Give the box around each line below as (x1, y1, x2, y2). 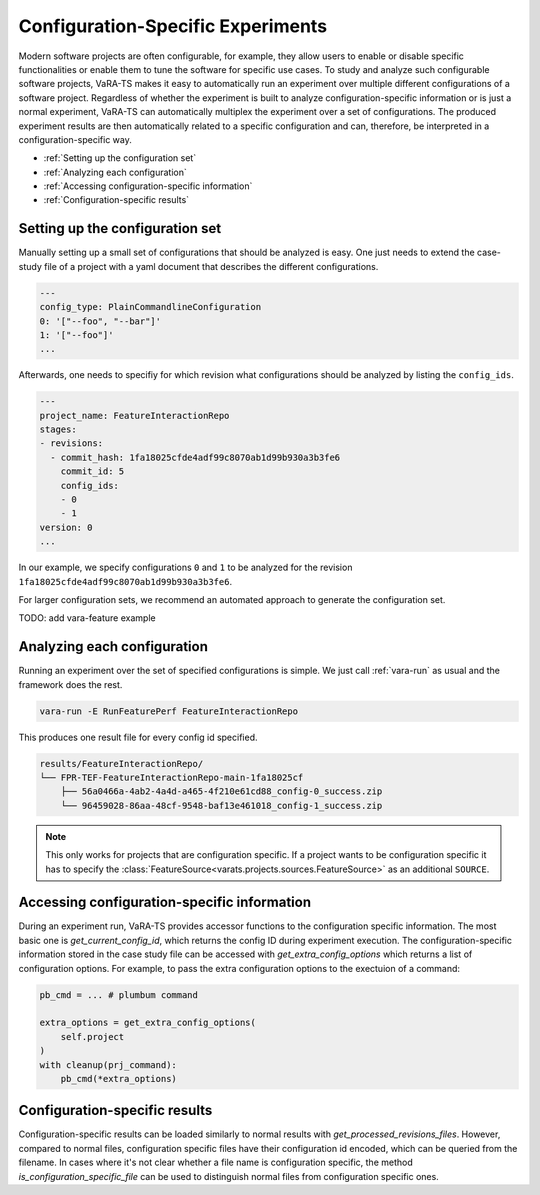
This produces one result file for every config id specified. (18, 731, 259, 743)
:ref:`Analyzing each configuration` (43, 166, 187, 178)
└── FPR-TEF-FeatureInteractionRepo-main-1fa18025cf (39, 771, 304, 783)
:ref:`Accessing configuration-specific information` (43, 180, 253, 192)
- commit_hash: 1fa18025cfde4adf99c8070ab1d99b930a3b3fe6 (50, 451, 341, 463)
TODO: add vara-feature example (18, 612, 156, 624)
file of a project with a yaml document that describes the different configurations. (43, 260, 379, 272)
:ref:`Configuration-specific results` (43, 194, 190, 206)
